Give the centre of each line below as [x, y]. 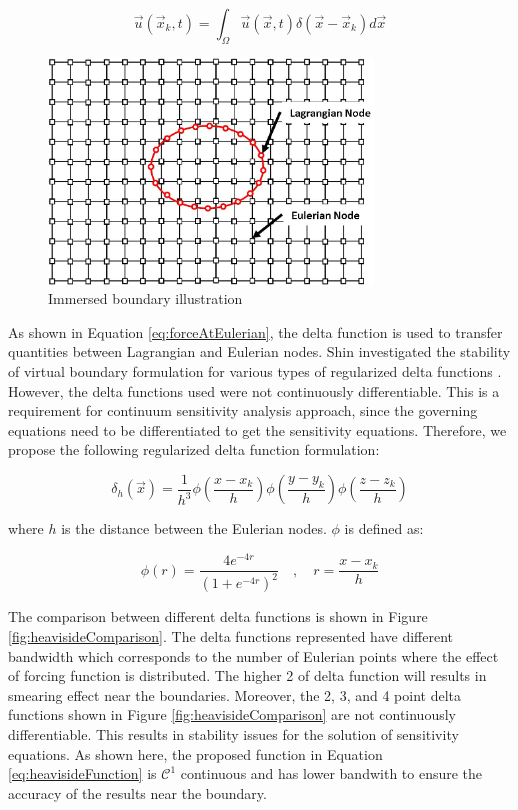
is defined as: [384, 528]
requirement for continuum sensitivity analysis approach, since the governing [243, 410]
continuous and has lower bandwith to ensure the [331, 773]
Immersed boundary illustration [145, 298]
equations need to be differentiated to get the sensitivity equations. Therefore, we [257, 429]
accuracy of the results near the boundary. [137, 792]
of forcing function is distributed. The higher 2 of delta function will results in [247, 675]
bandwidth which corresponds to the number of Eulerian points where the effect [253, 655]
